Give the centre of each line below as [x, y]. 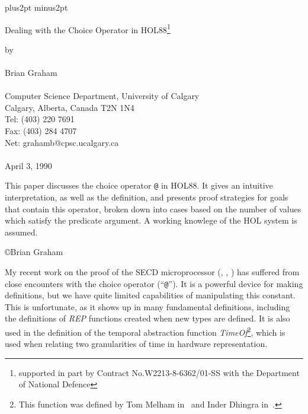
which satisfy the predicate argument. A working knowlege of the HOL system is [151, 220]
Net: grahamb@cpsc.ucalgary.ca [62, 142]
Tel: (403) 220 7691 [40, 119]
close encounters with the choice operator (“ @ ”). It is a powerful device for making [154, 283]
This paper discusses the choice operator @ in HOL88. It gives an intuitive [139, 185]
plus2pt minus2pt [36, 7]
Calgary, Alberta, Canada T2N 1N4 [70, 107]
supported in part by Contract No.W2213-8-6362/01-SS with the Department [159, 372]
